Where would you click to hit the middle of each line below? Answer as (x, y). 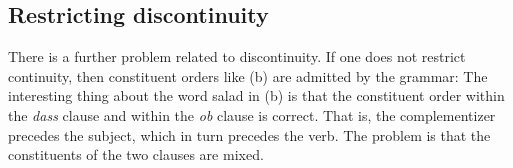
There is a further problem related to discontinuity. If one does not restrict (237, 56)
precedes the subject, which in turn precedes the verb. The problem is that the (249, 134)
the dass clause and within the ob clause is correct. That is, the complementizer (252, 114)
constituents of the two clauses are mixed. (136, 154)
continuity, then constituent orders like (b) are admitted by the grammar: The (248, 75)
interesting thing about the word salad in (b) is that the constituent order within (256, 95)
